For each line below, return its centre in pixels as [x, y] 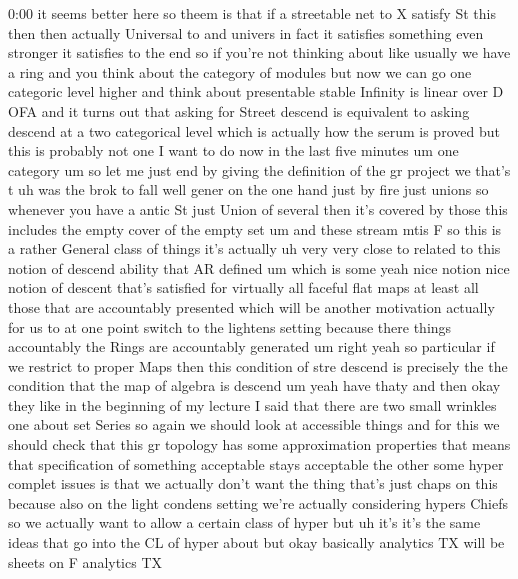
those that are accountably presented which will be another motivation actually [251, 306]
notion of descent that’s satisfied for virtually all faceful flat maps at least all [243, 287]
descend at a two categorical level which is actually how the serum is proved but [254, 130]
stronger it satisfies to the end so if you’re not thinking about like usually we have [259, 52]
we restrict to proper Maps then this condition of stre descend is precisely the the [258, 365]
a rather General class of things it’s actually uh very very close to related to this [254, 248]
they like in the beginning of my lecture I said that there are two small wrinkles [252, 404]
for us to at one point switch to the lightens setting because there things [230, 326]
